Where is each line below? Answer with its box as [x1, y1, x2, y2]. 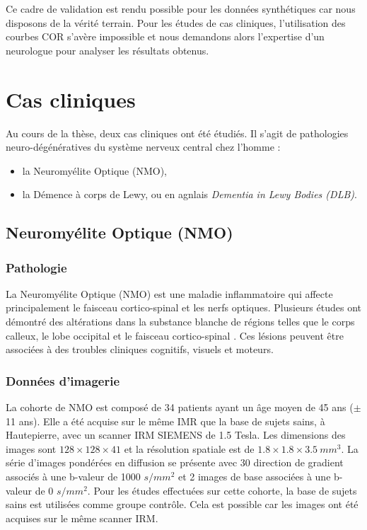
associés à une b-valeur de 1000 [6, 469, 141, 484]
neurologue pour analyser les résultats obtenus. [6, 42, 209, 57]
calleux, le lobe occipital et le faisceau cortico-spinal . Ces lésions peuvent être [6, 328, 344, 342]
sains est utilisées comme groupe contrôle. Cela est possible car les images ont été [6, 497, 359, 512]
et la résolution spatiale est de [124, 441, 255, 456]
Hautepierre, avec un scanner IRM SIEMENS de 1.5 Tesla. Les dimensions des [6, 427, 346, 442]
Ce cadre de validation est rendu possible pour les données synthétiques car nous [6, 1, 356, 16]
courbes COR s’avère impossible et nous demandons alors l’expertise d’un [6, 29, 325, 44]
